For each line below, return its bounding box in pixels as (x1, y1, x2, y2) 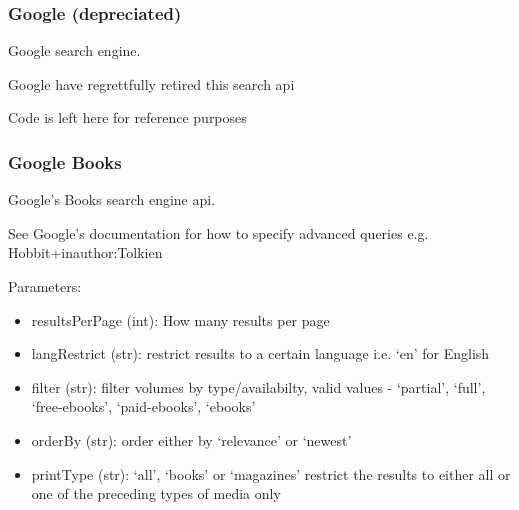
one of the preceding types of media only (31, 483, 281, 504)
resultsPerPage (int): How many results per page (31, 309, 330, 330)
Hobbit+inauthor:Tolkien (8, 242, 163, 263)
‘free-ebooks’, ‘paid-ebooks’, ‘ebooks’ (31, 396, 256, 417)
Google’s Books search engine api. (8, 189, 216, 210)
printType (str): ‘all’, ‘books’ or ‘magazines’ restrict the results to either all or (31, 463, 511, 484)
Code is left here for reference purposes (8, 107, 247, 128)
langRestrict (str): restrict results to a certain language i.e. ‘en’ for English (31, 343, 490, 364)
